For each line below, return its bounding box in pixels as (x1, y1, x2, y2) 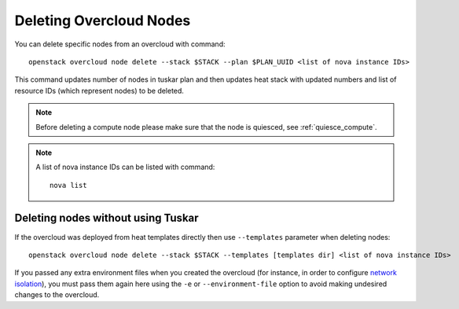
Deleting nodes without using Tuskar (14, 212, 200, 225)
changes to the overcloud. (14, 290, 100, 300)
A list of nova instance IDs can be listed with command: (35, 162, 215, 172)
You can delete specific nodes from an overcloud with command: (14, 39, 226, 49)
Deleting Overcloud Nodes (14, 12, 191, 29)
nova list (50, 181, 87, 189)
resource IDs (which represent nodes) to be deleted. (14, 86, 185, 95)
